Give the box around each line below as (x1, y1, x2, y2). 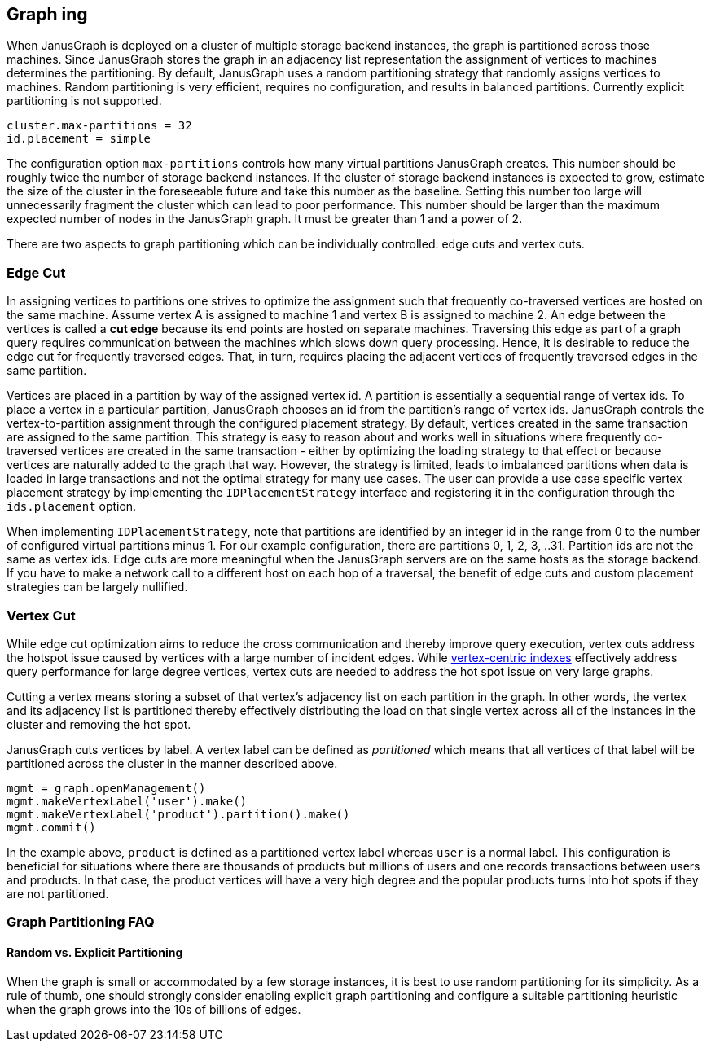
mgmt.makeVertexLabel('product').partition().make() (7, 807, 350, 821)
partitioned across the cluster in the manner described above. (7, 756, 338, 770)
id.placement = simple (7, 132, 151, 146)
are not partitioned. (7, 886, 109, 901)
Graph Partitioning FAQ (7, 914, 155, 931)
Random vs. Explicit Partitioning (7, 945, 183, 959)
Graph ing (7, 4, 88, 24)
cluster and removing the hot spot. (7, 717, 191, 731)
